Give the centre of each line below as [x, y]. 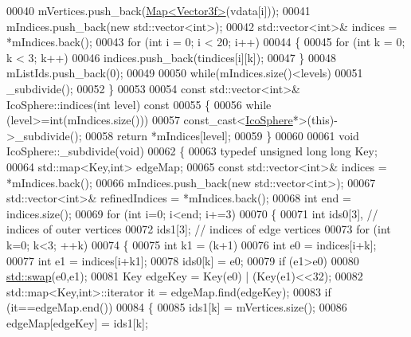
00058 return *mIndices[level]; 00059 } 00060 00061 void [222, 135]
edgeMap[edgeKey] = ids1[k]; [77, 322]
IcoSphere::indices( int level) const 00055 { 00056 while [139, 104]
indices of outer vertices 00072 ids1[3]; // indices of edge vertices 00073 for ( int [199, 229]
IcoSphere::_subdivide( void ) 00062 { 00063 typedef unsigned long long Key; [192, 151]
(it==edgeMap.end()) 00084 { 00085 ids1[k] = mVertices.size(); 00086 [177, 307]
